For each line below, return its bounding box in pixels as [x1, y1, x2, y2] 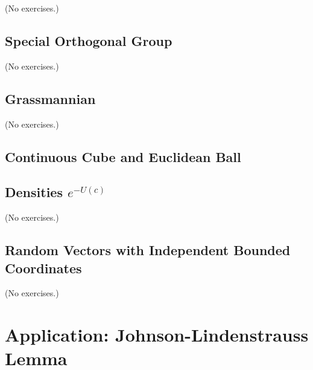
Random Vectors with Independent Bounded [5, 241, 291, 259]
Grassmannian [5, 89, 96, 108]
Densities [5, 183, 63, 201]
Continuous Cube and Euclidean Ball [5, 147, 241, 166]
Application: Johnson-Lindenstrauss [5, 322, 309, 347]
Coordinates [5, 258, 82, 277]
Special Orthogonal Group [5, 31, 172, 50]
